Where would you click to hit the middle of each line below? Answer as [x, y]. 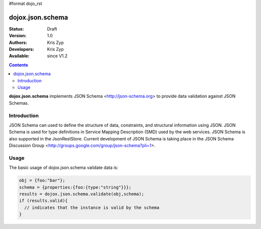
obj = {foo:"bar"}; [42, 181]
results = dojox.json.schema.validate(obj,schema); [82, 194]
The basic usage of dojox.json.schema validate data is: [64, 168]
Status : [16, 29]
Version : [18, 36]
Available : [19, 56]
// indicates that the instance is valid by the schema [92, 207]
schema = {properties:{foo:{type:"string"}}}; [75, 187]
